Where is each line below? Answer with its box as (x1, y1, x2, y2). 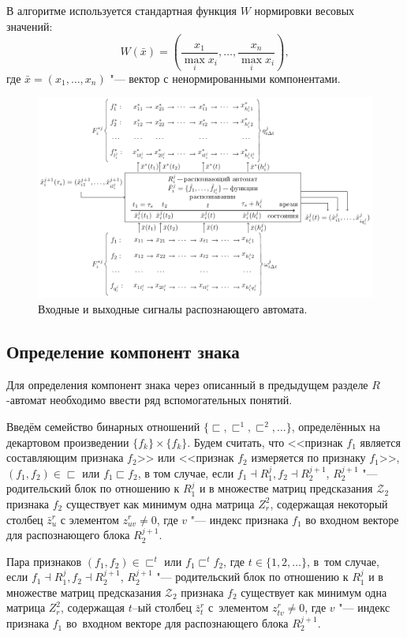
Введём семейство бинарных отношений (6, 418, 200, 434)
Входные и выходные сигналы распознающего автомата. (38, 300, 308, 317)
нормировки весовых (254, 2, 355, 18)
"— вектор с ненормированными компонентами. (110, 69, 341, 86)
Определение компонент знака (6, 339, 240, 363)
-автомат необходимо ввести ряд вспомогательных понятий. (6, 392, 293, 408)
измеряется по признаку (251, 449, 366, 466)
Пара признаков (6, 553, 82, 569)
